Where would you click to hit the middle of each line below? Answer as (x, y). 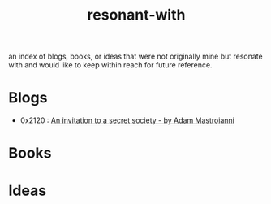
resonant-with (136, 15)
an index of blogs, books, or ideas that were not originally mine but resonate (136, 56)
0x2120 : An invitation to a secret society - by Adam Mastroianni (127, 120)
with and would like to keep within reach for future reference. (110, 65)
